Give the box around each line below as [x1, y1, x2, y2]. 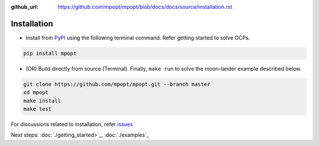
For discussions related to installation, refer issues [11, 121, 133, 128]
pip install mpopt [23, 50, 77, 57]
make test [23, 106, 52, 112]
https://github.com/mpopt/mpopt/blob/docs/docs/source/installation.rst [57, 4, 233, 10]
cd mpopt [23, 89, 49, 96]
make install [23, 97, 61, 104]
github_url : [11, 4, 38, 10]
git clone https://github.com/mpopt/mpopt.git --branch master [23, 81, 211, 88]
